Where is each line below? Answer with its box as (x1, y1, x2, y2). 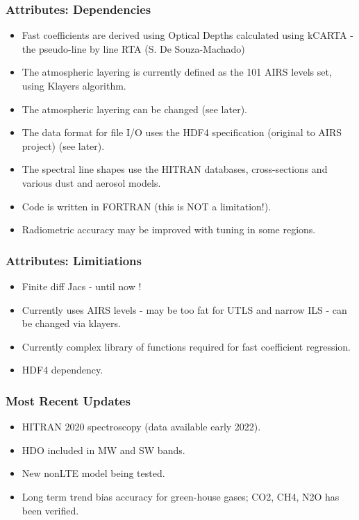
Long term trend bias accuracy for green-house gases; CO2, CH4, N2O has (22, 489, 340, 503)
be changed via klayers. (22, 316, 121, 330)
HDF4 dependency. (22, 362, 103, 377)
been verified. (22, 503, 79, 517)
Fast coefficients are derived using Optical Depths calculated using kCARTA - (22, 28, 353, 42)
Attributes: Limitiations (6, 251, 142, 269)
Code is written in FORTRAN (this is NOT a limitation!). (22, 199, 272, 213)
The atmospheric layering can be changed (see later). (22, 101, 247, 116)
